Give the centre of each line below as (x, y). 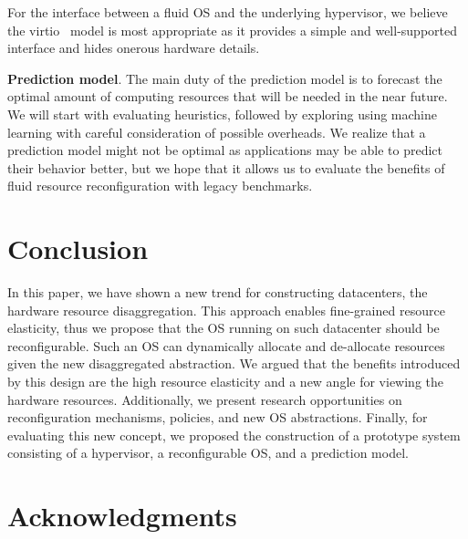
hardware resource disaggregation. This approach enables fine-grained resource (226, 310)
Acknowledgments (122, 516)
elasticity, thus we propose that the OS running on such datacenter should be (224, 328)
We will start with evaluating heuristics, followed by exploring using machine (223, 114)
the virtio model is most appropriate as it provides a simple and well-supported (232, 30)
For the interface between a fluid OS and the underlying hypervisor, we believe (228, 12)
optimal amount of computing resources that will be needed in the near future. (228, 96)
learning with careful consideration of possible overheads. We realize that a (217, 132)
